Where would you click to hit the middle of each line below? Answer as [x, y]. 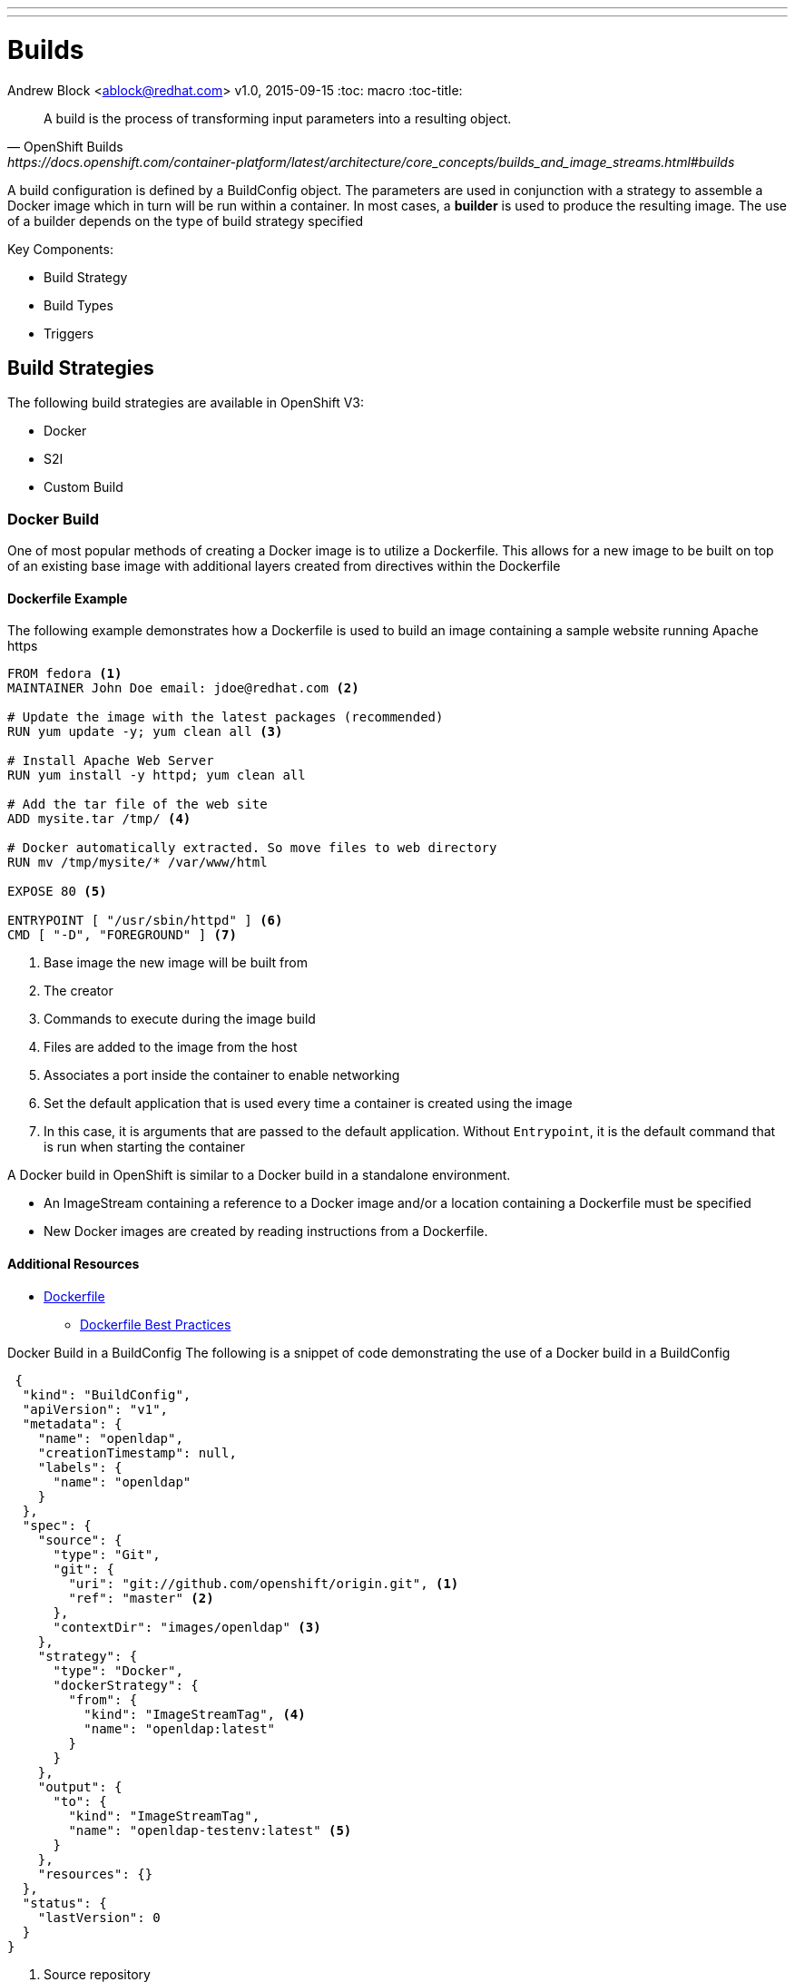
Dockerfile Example [68, 598]
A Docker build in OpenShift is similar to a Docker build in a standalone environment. [259, 1175]
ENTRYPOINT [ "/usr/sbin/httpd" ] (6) [145, 921]
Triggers [69, 333]
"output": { [80, 1786]
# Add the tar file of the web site [137, 805]
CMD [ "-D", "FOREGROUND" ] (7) [122, 935]
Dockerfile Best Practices [156, 1324]
